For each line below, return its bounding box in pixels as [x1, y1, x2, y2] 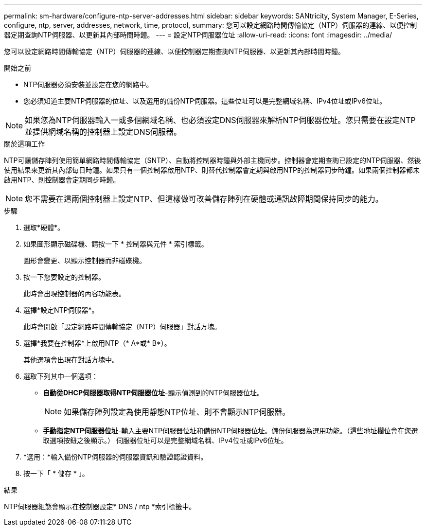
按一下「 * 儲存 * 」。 [23, 469, 89, 477]
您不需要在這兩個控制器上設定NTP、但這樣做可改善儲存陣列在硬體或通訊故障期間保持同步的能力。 [25, 194, 383, 204]
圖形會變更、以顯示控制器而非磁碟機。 [23, 256, 146, 265]
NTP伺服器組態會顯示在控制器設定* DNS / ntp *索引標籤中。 [4, 502, 196, 511]
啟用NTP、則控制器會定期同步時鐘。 [4, 176, 120, 184]
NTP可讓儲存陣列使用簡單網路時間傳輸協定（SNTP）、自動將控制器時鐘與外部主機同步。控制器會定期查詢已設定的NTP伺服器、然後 [4, 156, 421, 164]
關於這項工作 [4, 140, 45, 148]
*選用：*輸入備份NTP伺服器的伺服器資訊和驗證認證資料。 [23, 453, 208, 461]
